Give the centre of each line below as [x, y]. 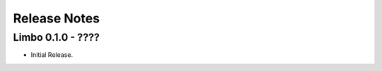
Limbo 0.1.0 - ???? [56, 37]
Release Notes [57, 18]
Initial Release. [52, 55]
